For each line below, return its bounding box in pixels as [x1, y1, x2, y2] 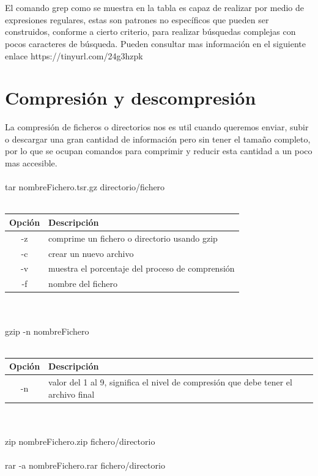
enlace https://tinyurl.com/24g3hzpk [5, 49, 143, 62]
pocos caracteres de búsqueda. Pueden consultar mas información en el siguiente [5, 37, 306, 50]
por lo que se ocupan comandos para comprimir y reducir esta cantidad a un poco [5, 144, 312, 157]
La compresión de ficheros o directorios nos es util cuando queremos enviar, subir [5, 121, 309, 133]
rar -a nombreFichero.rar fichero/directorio [5, 459, 165, 472]
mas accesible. [5, 157, 57, 169]
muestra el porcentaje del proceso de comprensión [48, 262, 235, 275]
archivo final [48, 387, 95, 400]
